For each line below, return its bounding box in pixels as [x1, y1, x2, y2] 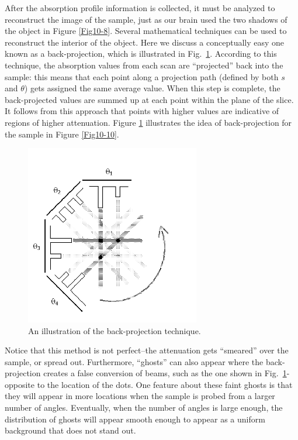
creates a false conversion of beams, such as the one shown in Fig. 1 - [43, 367, 290, 379]
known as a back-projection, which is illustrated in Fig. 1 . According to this [5, 47, 277, 60]
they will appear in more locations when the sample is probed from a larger [5, 390, 275, 402]
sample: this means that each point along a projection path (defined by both [5, 70, 279, 82]
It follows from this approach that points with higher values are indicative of [5, 105, 279, 117]
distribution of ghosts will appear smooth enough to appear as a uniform [5, 412, 265, 425]
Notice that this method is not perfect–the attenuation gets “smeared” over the [5, 344, 289, 356]
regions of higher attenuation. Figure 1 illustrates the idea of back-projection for [5, 116, 292, 128]
